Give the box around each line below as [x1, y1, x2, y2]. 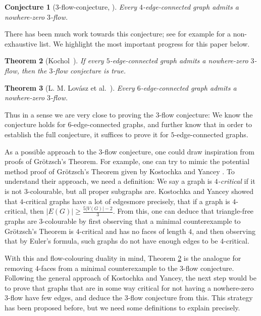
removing [5, 262, 33, 273]
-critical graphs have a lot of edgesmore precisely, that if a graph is [23, 195, 230, 206]
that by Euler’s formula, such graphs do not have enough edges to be [5, 235, 218, 246]
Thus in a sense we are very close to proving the [5, 109, 153, 120]
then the [21, 65, 47, 75]
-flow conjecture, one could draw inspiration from [102, 146, 254, 156]
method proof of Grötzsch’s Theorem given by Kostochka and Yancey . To [5, 166, 235, 176]
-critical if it [218, 176, 255, 186]
